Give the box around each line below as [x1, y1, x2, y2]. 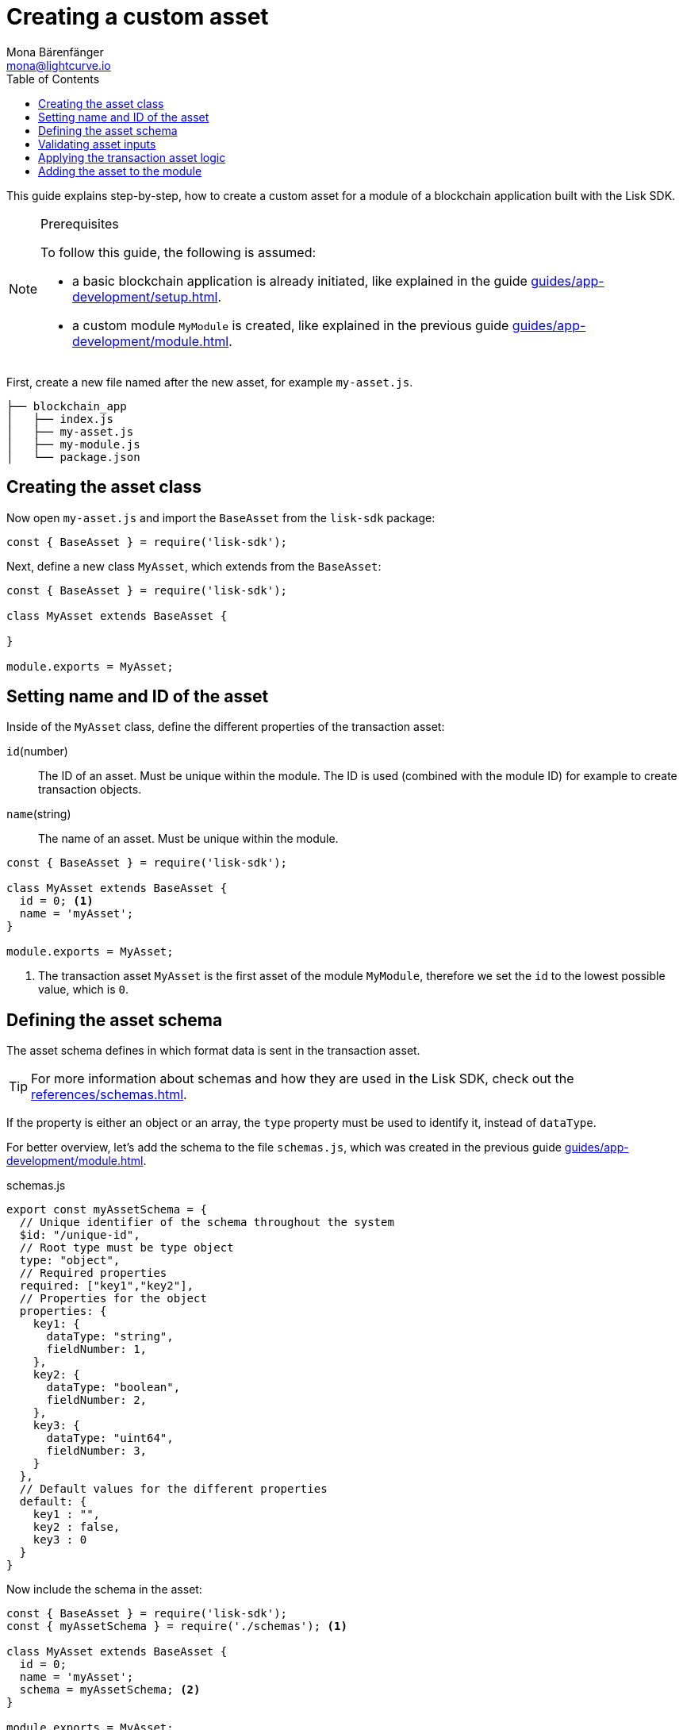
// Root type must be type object [19, 1241, 234, 1255]
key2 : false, [33, 1520, 121, 1534]
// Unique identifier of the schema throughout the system [19, 1216, 394, 1229]
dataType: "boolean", [46, 1381, 181, 1394]
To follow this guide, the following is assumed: [40, 244, 317, 260]
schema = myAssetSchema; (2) [19, 1683, 201, 1697]
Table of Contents [6, 71, 100, 86]
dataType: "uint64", [46, 1432, 174, 1445]
